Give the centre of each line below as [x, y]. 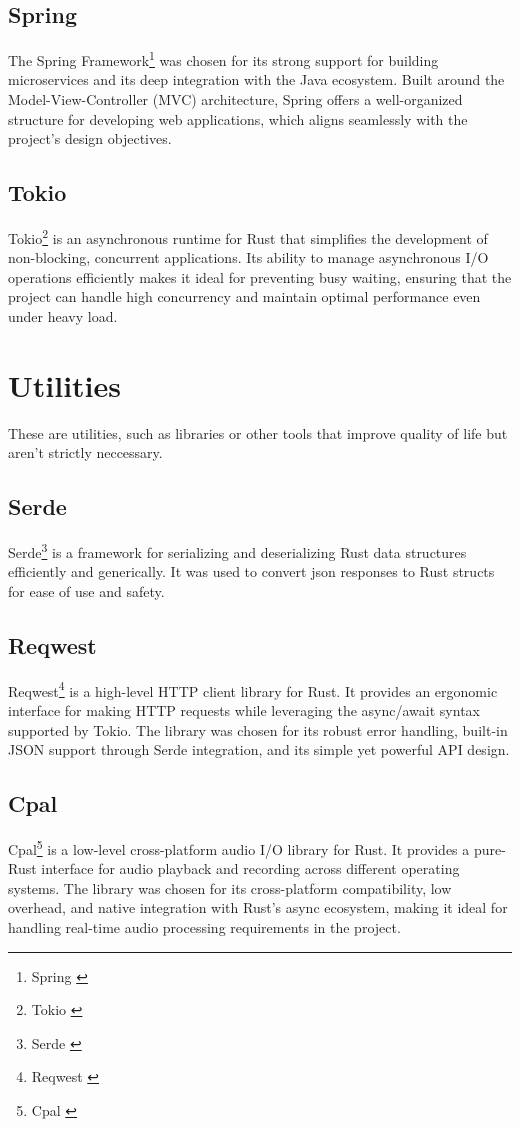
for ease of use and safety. [86, 591]
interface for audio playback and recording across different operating [250, 868]
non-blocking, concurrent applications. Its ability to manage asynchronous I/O [248, 257]
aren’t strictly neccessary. [85, 452]
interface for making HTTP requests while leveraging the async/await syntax [244, 710]
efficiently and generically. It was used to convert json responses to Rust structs [251, 571]
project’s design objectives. [90, 138]
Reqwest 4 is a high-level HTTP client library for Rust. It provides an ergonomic [253, 689]
